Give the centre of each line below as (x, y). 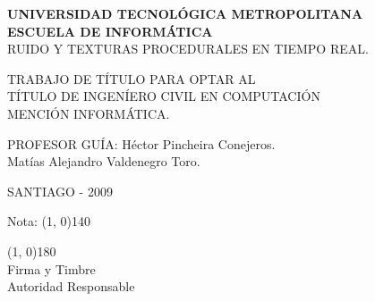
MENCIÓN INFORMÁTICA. (89, 113)
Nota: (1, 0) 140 (49, 221)
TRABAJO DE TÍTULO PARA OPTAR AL (132, 78)
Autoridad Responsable (71, 286)
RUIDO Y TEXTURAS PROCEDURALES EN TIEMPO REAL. (188, 49)
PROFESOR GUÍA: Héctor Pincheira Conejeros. (141, 143)
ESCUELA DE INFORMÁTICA (110, 31)
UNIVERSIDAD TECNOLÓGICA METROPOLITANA (185, 13)
